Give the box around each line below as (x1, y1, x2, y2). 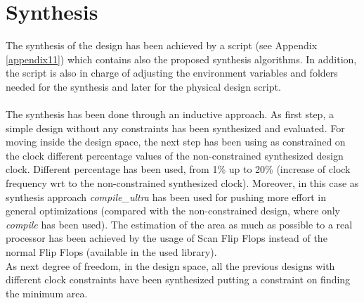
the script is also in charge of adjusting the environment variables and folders (6, 65, 338, 80)
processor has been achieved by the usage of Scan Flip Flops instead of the (6, 231, 327, 245)
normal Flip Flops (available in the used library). (6, 245, 217, 259)
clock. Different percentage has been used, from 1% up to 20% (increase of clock (6, 162, 351, 176)
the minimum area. (6, 285, 88, 300)
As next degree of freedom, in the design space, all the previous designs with (6, 258, 335, 273)
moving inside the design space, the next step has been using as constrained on (6, 134, 346, 149)
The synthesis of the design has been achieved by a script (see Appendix (6, 38, 318, 53)
